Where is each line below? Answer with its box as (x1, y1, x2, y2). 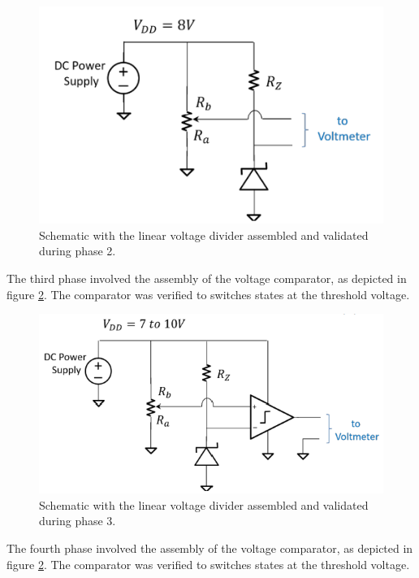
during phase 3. (39, 512, 116, 529)
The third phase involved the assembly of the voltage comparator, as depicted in (6, 269, 407, 286)
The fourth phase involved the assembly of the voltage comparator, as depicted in (6, 539, 413, 556)
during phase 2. (39, 242, 116, 259)
